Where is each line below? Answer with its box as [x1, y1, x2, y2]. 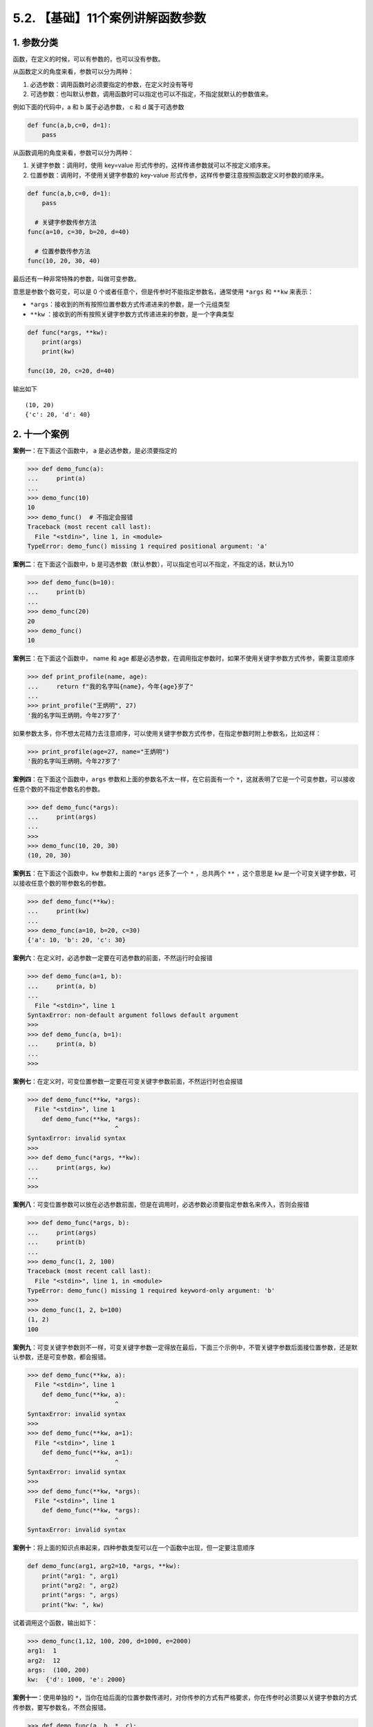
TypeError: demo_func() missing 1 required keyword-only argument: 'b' [27, 1287, 276, 1295]
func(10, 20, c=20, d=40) [27, 367, 115, 375]
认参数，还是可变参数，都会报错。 [12, 1353, 110, 1361]
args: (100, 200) [27, 1666, 90, 1674]
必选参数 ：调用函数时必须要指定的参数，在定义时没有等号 [30, 80, 193, 88]
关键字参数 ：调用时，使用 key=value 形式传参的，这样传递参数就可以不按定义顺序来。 [30, 161, 274, 169]
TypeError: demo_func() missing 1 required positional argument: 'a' [27, 542, 268, 550]
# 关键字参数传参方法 [35, 218, 97, 226]
